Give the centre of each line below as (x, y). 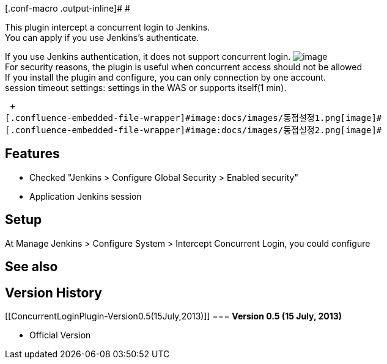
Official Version (60, 335)
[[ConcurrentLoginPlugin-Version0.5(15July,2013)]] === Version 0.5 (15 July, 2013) (174, 316)
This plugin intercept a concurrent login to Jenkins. (108, 27)
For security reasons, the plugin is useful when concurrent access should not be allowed (184, 67)
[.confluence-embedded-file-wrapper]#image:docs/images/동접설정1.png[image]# (193, 118)
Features (32, 154)
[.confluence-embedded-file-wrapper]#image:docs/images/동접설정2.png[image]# (193, 130)
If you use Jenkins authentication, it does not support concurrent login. (148, 56)
